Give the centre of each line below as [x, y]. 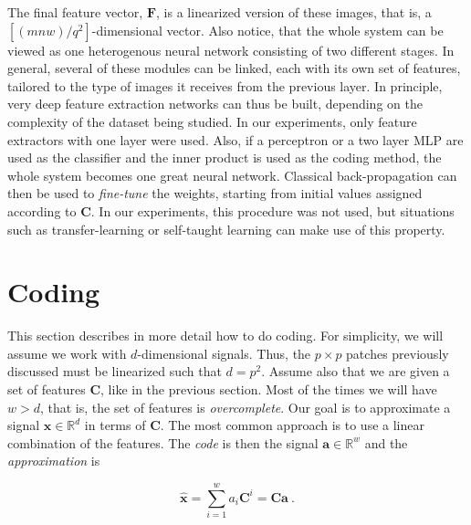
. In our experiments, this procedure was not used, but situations [272, 210]
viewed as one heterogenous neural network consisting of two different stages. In [231, 50]
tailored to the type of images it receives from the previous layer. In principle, [225, 85]
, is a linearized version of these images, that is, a [294, 12]
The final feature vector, [75, 12]
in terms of [115, 425]
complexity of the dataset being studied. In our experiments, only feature [212, 121]
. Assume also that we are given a [356, 371]
